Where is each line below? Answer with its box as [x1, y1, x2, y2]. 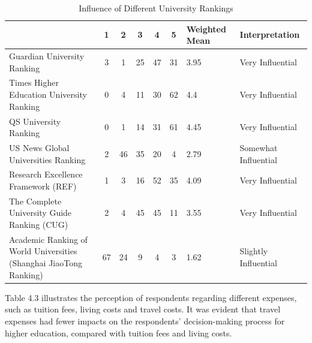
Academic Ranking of [9, 233, 88, 245]
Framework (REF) [9, 179, 77, 192]
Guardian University [9, 50, 85, 62]
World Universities [9, 245, 77, 257]
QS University [9, 115, 61, 127]
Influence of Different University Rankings [79, 2, 233, 14]
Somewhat [239, 141, 278, 154]
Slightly [239, 245, 268, 257]
